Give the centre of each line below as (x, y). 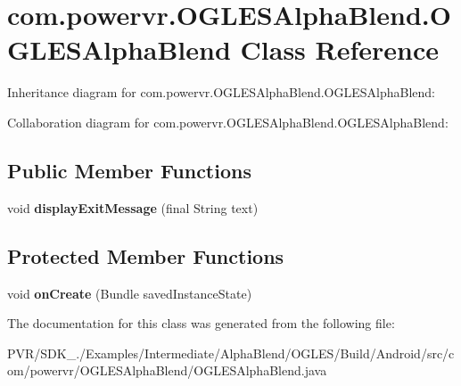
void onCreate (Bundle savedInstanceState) (130, 293)
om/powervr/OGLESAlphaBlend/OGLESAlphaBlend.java (167, 370)
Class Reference (340, 49)
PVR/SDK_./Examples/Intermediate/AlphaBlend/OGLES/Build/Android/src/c (231, 353)
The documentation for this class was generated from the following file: (201, 323)
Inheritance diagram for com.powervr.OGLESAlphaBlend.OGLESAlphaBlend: (221, 92)
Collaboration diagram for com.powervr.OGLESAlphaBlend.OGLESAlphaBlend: (228, 122)
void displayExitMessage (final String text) (133, 207)
